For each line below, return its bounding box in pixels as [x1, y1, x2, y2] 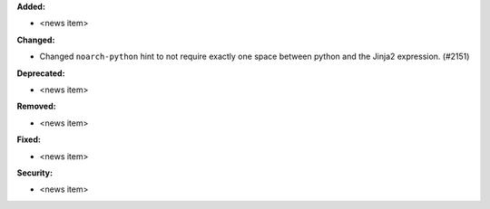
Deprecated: [16, 68, 65, 79]
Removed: [16, 100, 56, 112]
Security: [16, 167, 54, 178]
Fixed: [16, 134, 41, 145]
